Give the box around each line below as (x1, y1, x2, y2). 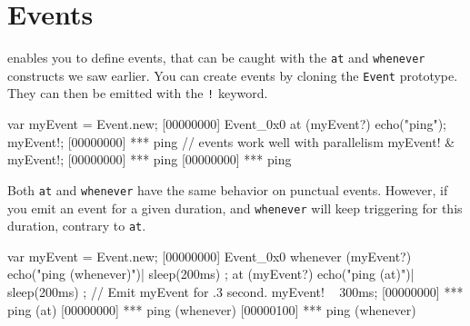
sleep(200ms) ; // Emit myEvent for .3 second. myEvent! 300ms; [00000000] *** (7, 282, 464, 301)
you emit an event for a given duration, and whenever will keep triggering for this (7, 198, 463, 217)
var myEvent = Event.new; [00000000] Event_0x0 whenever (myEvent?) (7, 246, 412, 265)
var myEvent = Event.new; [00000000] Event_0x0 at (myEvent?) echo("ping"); (7, 114, 447, 133)
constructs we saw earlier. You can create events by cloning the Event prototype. (7, 65, 458, 84)
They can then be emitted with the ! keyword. (7, 84, 268, 103)
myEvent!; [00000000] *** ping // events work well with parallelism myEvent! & (7, 132, 455, 151)
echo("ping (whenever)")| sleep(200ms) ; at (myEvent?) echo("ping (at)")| (7, 264, 415, 283)
